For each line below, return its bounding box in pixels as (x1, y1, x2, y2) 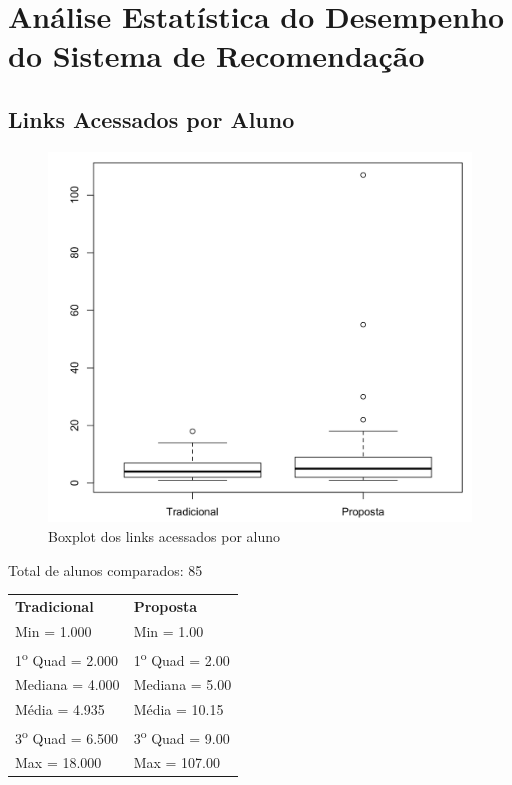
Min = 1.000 (15, 620, 92, 641)
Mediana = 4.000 (15, 674, 120, 695)
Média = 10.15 (133, 698, 224, 719)
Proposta (133, 595, 198, 616)
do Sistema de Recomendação (8, 35, 425, 76)
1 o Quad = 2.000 (15, 646, 119, 670)
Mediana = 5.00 (133, 674, 232, 695)
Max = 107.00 (133, 752, 220, 773)
